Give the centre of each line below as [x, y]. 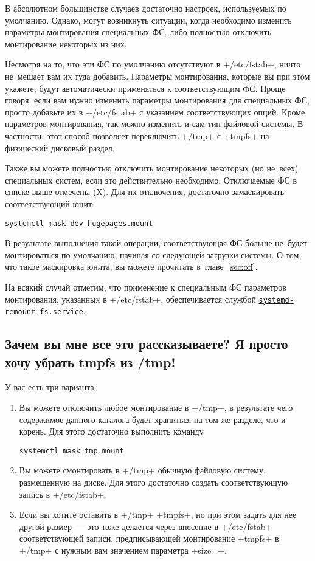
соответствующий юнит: [50, 203]
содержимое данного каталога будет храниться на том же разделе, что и [152, 419]
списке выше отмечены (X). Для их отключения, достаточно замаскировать [145, 192]
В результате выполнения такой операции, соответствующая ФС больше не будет [156, 243]
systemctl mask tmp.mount [71, 451]
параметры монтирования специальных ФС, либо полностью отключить [138, 32]
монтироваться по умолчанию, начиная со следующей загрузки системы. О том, [153, 254]
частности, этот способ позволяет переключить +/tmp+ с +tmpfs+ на [137, 135]
